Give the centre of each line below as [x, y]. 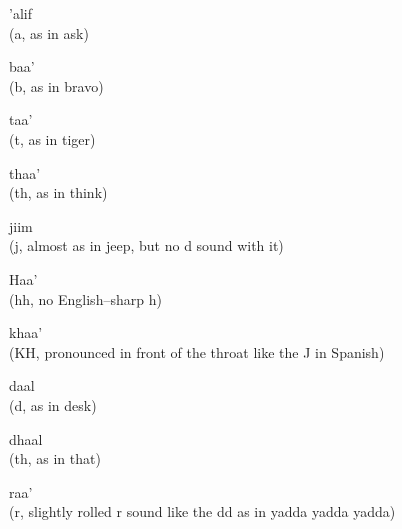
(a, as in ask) [49, 32]
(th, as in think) [58, 192]
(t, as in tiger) [52, 138]
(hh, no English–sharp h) [85, 298]
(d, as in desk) [53, 404]
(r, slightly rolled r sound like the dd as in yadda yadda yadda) [202, 511]
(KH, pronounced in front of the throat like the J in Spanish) [197, 351]
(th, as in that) [55, 458]
